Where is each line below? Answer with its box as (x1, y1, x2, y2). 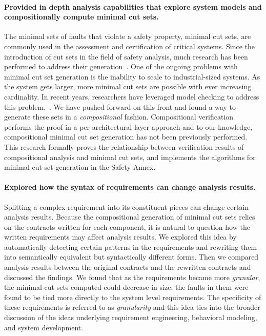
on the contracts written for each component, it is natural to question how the (4, 221, 250, 232)
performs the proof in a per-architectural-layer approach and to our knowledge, (4, 121, 253, 132)
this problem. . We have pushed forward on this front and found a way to (4, 101, 236, 112)
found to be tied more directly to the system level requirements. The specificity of (4, 291, 261, 302)
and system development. (4, 322, 84, 332)
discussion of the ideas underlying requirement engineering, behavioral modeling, (4, 312, 257, 323)
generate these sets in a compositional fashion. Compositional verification (4, 111, 234, 122)
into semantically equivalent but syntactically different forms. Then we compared (4, 251, 259, 262)
